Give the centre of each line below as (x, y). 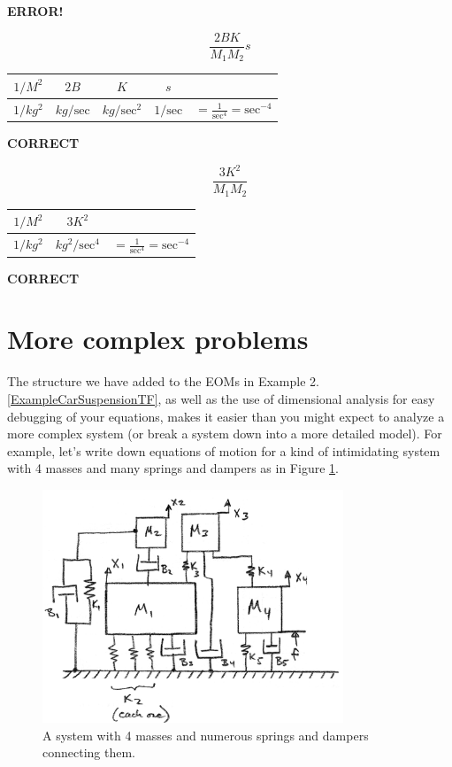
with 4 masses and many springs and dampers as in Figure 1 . (173, 468)
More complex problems (158, 339)
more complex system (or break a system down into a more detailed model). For (225, 434)
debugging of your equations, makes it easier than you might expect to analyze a (226, 416)
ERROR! (35, 11)
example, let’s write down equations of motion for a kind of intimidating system (224, 450)
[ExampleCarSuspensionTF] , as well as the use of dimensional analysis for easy (221, 399)
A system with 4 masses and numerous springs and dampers (206, 735)
